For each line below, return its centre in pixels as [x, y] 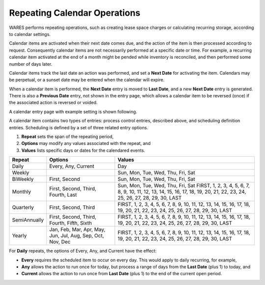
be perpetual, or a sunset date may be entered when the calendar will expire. [87, 80]
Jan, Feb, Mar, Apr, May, [77, 229]
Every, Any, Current [72, 166]
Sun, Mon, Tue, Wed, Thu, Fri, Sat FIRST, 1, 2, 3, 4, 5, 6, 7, [184, 186]
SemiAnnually [28, 220]
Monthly [22, 192]
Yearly [19, 236]
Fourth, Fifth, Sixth [71, 223]
